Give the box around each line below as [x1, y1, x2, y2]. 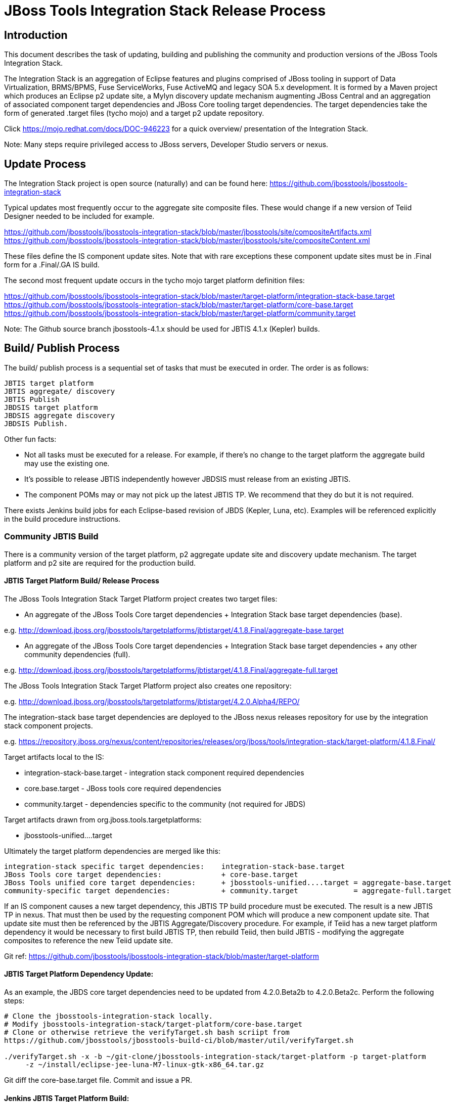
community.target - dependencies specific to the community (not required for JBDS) [24, 799, 306, 808]
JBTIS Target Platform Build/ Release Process [4, 576, 159, 585]
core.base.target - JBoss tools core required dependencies [24, 784, 221, 793]
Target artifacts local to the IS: [4, 752, 104, 761]
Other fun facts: [4, 434, 57, 443]
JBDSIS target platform [4, 403, 98, 411]
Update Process [4, 157, 86, 170]
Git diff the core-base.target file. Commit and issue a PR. [4, 1076, 193, 1085]
